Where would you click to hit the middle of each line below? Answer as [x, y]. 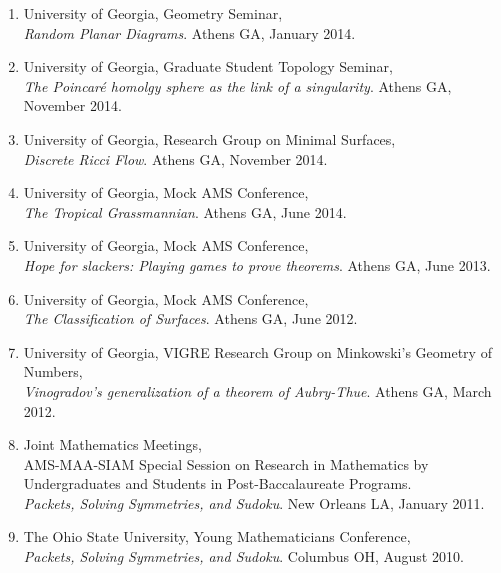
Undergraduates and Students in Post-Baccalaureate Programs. [217, 483]
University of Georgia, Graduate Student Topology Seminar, [208, 66]
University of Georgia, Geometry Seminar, [153, 13]
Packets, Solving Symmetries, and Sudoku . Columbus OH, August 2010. [243, 556]
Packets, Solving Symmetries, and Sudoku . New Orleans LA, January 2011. [254, 502]
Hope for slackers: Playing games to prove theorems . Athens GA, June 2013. [257, 264]
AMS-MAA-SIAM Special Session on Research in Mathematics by [226, 463]
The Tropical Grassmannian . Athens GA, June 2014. [185, 211]
